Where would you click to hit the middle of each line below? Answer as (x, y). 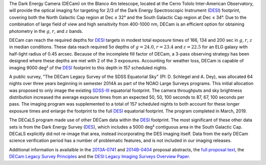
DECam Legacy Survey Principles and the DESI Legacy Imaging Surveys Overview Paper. (100, 157)
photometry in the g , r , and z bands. (46, 31)
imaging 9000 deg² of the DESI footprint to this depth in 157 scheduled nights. (88, 68)
